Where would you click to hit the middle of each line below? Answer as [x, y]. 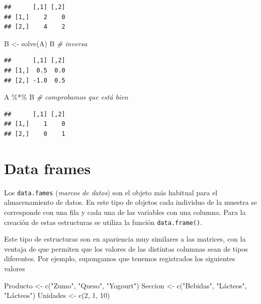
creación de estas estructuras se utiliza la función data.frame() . [103, 222]
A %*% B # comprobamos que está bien [66, 97]
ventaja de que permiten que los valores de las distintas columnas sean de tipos [126, 248]
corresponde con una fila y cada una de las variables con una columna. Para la [125, 212]
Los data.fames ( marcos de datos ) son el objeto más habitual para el [111, 192]
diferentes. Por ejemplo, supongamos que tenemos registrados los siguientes [120, 258]
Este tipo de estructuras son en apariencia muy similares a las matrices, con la [125, 239]
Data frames [48, 168]
